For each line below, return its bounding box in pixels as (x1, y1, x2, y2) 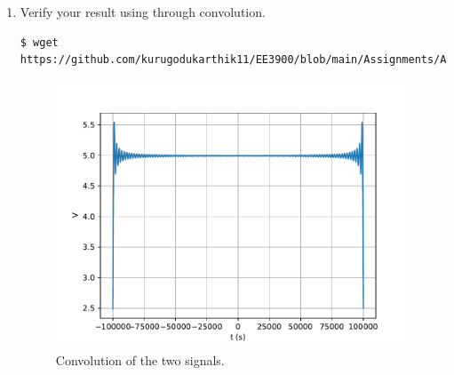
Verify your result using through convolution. (20, 3, 266, 20)
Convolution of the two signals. (55, 350, 225, 369)
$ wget (20, 36, 59, 49)
